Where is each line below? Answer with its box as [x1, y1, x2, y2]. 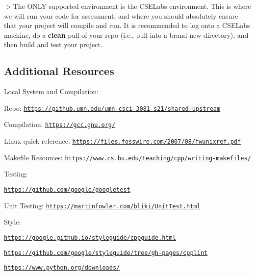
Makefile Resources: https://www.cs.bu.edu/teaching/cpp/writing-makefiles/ [4, 152, 251, 162]
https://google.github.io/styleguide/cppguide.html [4, 234, 176, 241]
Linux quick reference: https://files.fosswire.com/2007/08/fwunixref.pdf [4, 136, 241, 146]
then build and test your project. [4, 39, 102, 50]
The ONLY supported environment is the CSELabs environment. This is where [13, 1, 251, 11]
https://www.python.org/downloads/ [4, 264, 120, 272]
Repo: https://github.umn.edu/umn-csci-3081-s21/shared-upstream [4, 102, 221, 113]
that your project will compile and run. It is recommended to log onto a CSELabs [4, 20, 250, 30]
